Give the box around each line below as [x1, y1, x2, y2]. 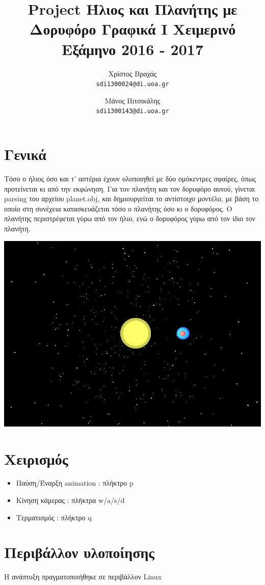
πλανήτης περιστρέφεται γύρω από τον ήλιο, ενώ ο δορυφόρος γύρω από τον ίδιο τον [4, 213, 255, 224]
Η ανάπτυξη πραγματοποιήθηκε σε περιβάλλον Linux [4, 571, 162, 582]
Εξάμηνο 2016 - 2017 [61, 38, 204, 59]
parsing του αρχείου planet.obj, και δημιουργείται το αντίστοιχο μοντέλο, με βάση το [4, 193, 259, 204]
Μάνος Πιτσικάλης [104, 95, 161, 105]
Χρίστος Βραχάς [108, 68, 157, 78]
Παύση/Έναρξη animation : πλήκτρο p [16, 477, 134, 488]
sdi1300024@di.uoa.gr [96, 81, 169, 88]
